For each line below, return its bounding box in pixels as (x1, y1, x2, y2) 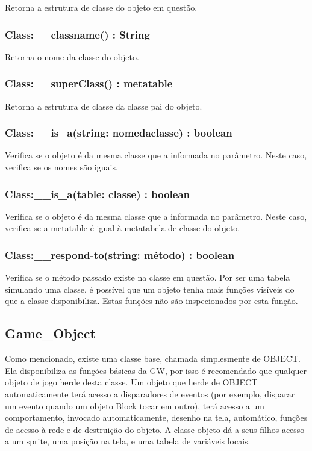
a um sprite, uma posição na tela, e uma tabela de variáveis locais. (5, 435, 251, 447)
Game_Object (5, 324, 96, 343)
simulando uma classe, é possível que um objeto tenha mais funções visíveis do (5, 282, 295, 295)
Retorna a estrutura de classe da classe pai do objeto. (5, 99, 202, 112)
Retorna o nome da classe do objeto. (5, 50, 139, 63)
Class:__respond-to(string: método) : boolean (5, 247, 235, 262)
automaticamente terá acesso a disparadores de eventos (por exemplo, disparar (5, 388, 295, 400)
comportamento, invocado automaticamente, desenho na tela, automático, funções (5, 411, 308, 424)
